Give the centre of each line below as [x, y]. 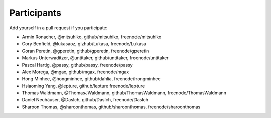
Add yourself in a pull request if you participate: [58, 28]
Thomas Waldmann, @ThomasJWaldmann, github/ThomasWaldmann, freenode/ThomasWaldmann [124, 93]
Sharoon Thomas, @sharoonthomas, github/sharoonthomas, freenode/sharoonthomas [111, 107]
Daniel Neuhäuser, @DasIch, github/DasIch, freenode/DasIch [85, 100]
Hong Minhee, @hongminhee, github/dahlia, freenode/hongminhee [91, 79]
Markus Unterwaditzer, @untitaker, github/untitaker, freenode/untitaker [95, 58]
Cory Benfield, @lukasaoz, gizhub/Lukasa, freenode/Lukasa [84, 44]
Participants [35, 13]
